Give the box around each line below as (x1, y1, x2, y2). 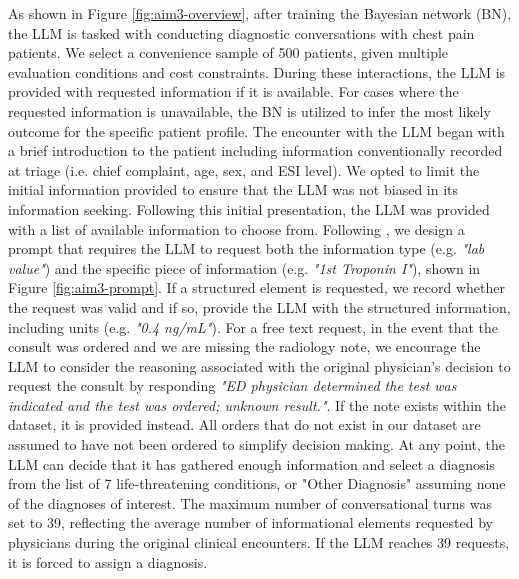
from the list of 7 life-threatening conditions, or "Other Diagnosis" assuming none (8, 473, 506, 494)
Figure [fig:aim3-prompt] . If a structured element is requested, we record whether (8, 277, 505, 298)
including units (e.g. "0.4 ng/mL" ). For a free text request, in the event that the (8, 316, 499, 337)
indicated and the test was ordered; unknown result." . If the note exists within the (8, 394, 506, 415)
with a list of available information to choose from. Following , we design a (8, 218, 465, 239)
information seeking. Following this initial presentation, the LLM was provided (8, 198, 490, 219)
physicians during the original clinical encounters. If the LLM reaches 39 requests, (8, 532, 510, 553)
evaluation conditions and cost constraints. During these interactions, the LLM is (8, 61, 506, 82)
